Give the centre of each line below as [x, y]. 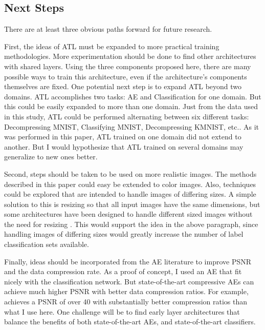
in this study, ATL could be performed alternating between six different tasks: [127, 116]
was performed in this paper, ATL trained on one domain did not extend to [123, 137]
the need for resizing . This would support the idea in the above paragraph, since [131, 224]
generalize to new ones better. [51, 157]
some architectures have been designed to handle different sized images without [128, 214]
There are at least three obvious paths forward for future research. [108, 29]
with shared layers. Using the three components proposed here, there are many [128, 66]
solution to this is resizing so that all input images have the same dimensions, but [132, 204]
